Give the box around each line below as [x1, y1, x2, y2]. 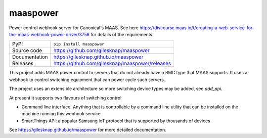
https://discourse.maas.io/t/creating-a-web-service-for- [139, 25, 255, 31]
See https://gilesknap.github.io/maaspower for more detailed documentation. [9, 127, 167, 133]
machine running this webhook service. [21, 111, 102, 117]
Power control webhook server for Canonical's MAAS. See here [9, 25, 138, 31]
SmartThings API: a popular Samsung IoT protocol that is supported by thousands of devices [21, 118, 210, 124]
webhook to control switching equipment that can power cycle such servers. [9, 77, 165, 83]
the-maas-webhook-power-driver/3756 [9, 31, 90, 37]
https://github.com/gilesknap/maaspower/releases [53, 60, 171, 67]
